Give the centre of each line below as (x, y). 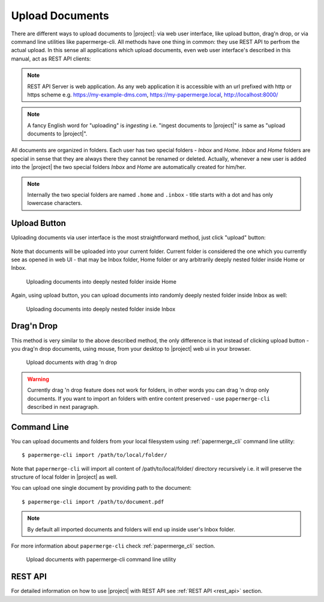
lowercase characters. (55, 203)
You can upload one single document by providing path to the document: (101, 488)
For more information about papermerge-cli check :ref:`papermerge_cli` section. (113, 546)
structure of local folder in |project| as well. (64, 477)
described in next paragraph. (63, 407)
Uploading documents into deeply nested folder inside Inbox (101, 309)
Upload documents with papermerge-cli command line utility (101, 559)
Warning (38, 379)
